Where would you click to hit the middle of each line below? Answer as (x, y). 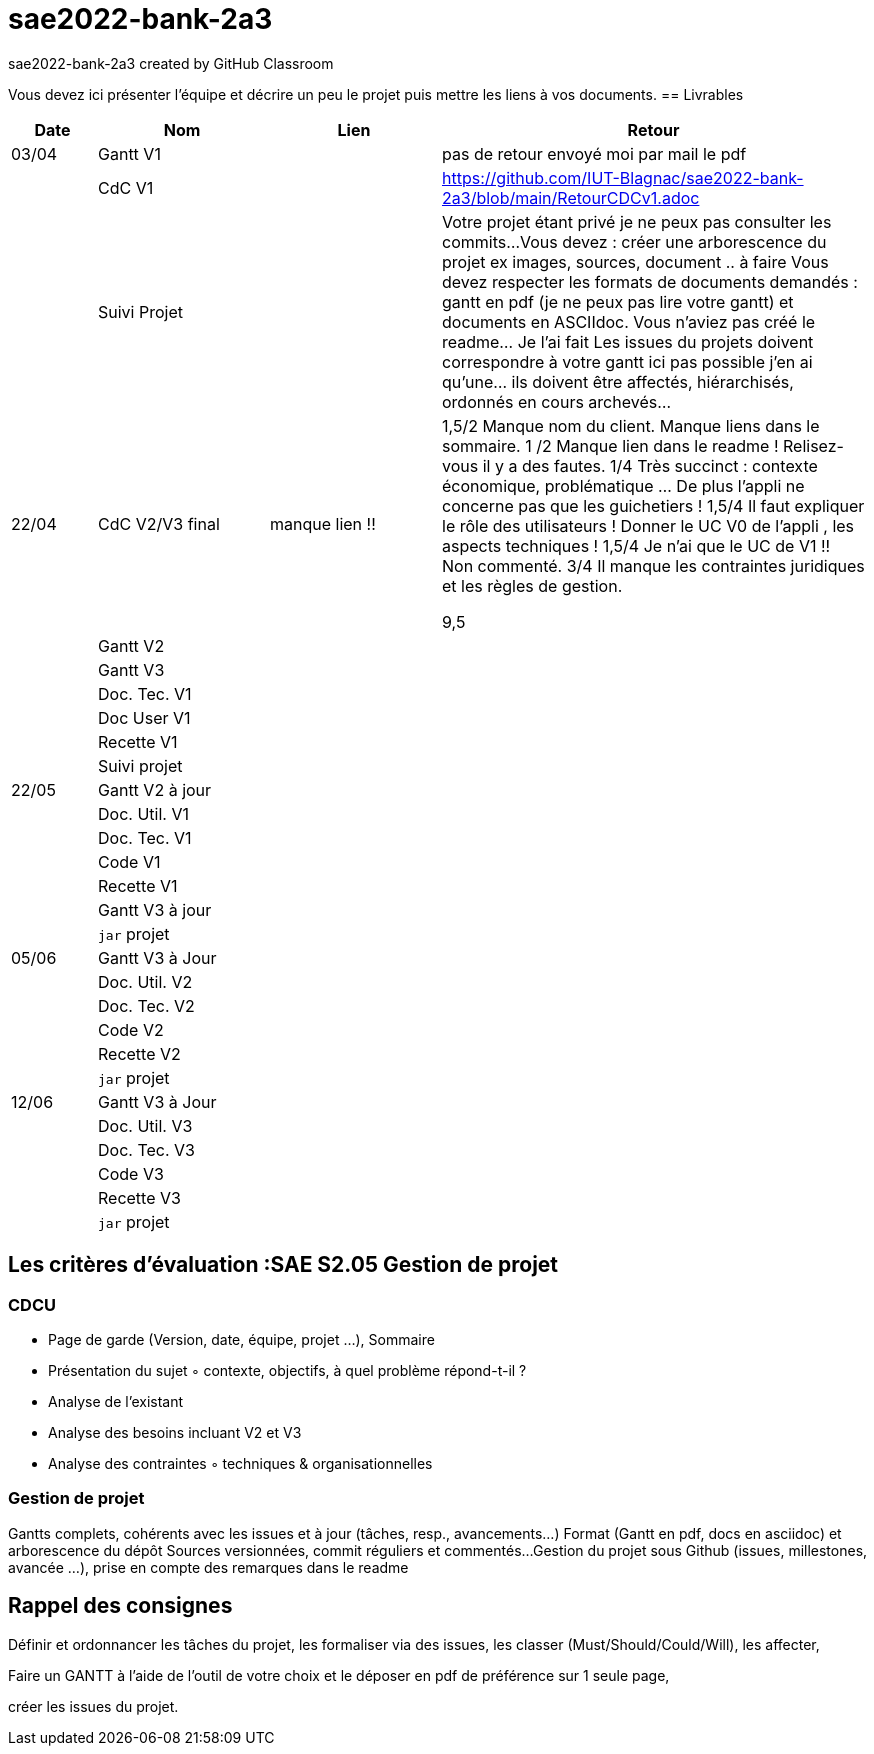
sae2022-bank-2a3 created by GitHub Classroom (171, 63)
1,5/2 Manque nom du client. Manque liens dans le (631, 425)
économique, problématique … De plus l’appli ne (623, 485)
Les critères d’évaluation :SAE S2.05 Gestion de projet (283, 1265)
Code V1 (129, 861)
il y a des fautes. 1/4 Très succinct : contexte (650, 465)
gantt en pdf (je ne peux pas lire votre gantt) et (618, 301)
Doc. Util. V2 (145, 981)
